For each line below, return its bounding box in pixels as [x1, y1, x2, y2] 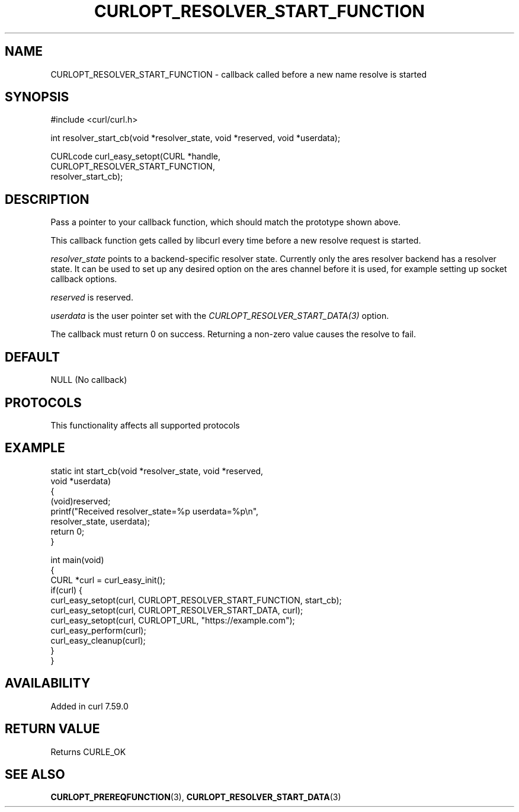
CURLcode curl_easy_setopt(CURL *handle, [50, 151, 221, 162]
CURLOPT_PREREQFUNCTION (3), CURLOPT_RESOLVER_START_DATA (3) [50, 792, 341, 803]
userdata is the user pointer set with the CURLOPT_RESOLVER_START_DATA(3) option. [50, 311, 389, 321]
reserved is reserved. [50, 292, 133, 303]
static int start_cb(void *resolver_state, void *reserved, [50, 465, 264, 476]
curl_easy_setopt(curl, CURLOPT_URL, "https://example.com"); [50, 615, 295, 625]
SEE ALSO [5, 766, 65, 782]
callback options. [50, 274, 117, 284]
